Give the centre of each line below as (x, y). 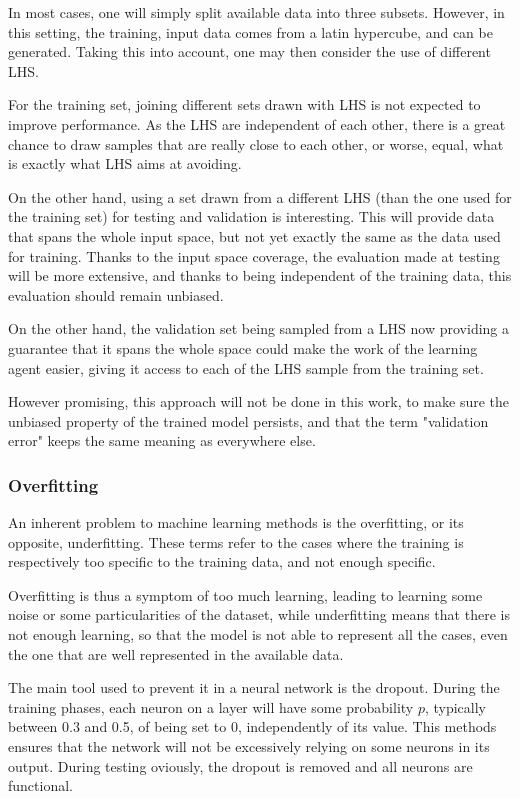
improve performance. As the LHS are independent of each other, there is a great (257, 123)
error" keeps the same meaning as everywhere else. (162, 440)
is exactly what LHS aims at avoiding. (125, 163)
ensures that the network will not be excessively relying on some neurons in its (249, 746)
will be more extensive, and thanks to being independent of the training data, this (260, 275)
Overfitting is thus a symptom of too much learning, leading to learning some (245, 594)
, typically (455, 706)
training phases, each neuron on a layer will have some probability (211, 706)
